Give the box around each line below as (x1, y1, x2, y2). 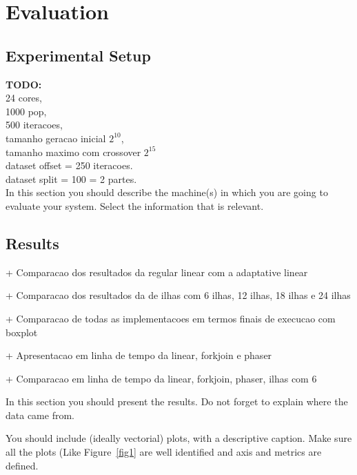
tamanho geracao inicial (6, 130, 106, 145)
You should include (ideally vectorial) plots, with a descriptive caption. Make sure (6, 431, 352, 445)
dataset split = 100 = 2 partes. (6, 171, 137, 186)
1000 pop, (6, 104, 47, 118)
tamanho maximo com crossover (6, 144, 141, 159)
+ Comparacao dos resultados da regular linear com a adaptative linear (6, 264, 308, 279)
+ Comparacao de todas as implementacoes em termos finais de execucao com (6, 311, 336, 325)
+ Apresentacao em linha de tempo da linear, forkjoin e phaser (6, 348, 272, 362)
